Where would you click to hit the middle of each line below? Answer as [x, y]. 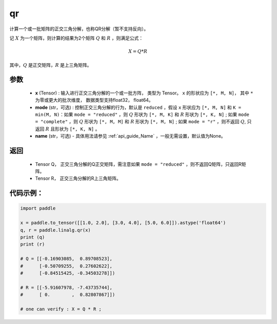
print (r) [33, 244]
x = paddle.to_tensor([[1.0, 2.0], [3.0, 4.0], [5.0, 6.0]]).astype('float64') [123, 223]
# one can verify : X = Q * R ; [61, 309]
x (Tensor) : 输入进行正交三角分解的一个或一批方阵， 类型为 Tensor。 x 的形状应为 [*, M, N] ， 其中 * [144, 93]
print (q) [33, 237]
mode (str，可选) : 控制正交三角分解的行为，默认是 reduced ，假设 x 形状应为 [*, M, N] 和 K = [138, 107]
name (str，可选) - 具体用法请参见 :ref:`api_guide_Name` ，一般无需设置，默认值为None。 [130, 136]
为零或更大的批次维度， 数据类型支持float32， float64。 [94, 100]
